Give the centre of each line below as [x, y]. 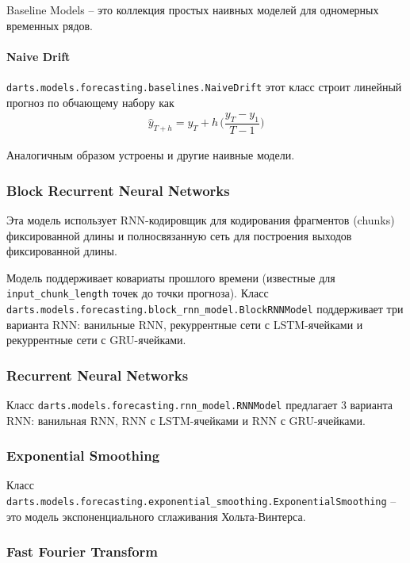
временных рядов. [50, 25]
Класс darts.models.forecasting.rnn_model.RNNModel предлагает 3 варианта [199, 404]
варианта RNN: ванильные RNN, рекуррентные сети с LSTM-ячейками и [185, 324]
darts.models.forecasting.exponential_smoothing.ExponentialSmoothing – [201, 501]
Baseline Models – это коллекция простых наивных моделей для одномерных [193, 10]
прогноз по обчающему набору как [90, 102]
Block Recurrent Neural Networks [118, 190]
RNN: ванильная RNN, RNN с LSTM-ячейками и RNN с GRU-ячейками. [186, 420]
